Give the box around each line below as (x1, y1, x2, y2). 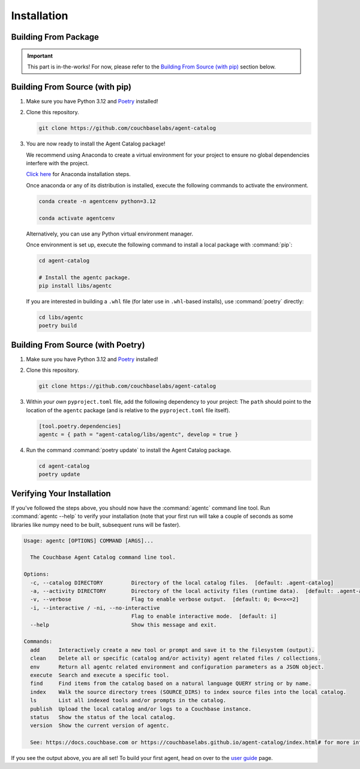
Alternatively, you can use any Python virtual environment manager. (26, 230, 193, 237)
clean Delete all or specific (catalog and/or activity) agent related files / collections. (30, 655, 321, 662)
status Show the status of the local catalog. (30, 714, 176, 720)
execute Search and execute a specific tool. (30, 672, 170, 678)
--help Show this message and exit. (30, 621, 217, 628)
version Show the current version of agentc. (30, 722, 170, 729)
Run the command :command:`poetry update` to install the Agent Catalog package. (26, 446, 232, 454)
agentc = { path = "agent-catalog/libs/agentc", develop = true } (38, 431, 238, 438)
